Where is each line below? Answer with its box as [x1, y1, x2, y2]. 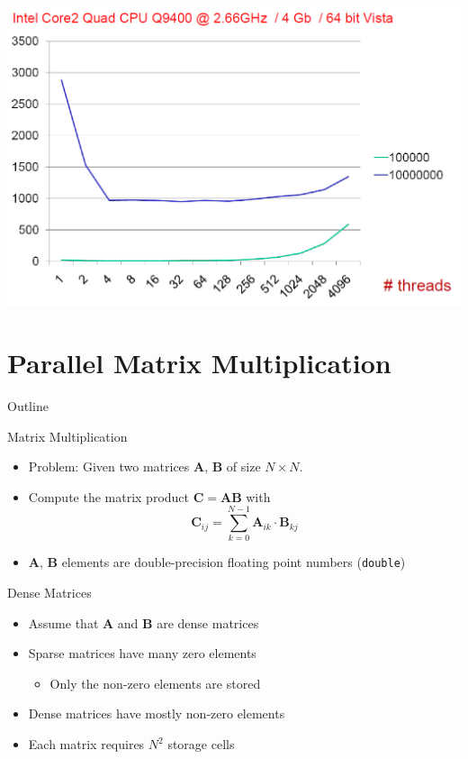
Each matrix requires [28, 735, 145, 754]
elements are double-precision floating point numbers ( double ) [61, 553, 406, 572]
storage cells [167, 735, 235, 754]
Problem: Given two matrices [28, 457, 190, 476]
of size [226, 457, 261, 476]
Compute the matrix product [28, 487, 190, 506]
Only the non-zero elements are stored [49, 673, 261, 692]
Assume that [28, 613, 99, 632]
